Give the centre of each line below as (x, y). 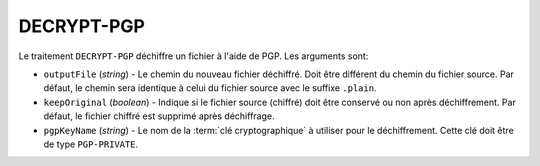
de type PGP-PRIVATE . (91, 144)
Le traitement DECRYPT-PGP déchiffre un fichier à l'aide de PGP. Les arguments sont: (193, 56)
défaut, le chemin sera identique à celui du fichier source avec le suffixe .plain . (210, 88)
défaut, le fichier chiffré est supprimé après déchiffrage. (159, 116)
